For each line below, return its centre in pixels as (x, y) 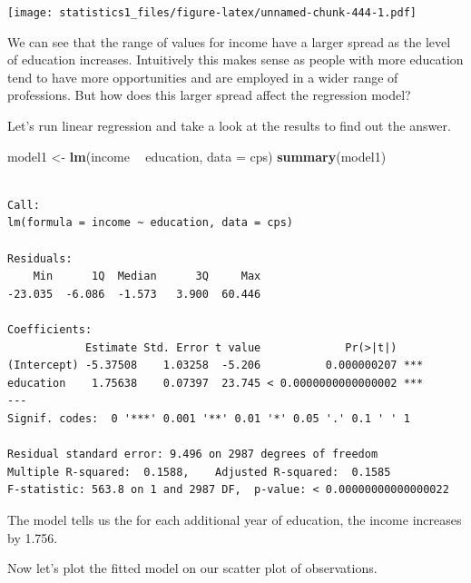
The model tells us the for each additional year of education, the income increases (235, 519)
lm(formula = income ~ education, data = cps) (150, 223)
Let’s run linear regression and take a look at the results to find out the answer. (229, 126)
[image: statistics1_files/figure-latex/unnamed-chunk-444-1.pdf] (212, 13)
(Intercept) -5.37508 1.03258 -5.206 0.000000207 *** (216, 366)
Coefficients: (50, 329)
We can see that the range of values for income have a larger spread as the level (229, 41)
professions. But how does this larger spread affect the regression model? (209, 95)
